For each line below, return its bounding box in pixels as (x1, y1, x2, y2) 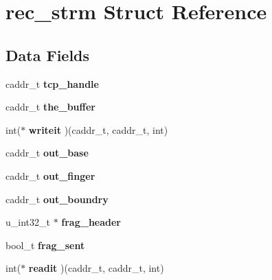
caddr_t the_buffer (5, 100, 95, 114)
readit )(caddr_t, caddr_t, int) (28, 261, 164, 275)
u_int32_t (5, 215, 50, 229)
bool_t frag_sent (5, 237, 85, 252)
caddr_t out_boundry (5, 191, 109, 206)
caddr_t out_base (5, 145, 89, 160)
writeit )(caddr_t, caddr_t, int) (28, 122, 168, 137)
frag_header (61, 215, 121, 229)
